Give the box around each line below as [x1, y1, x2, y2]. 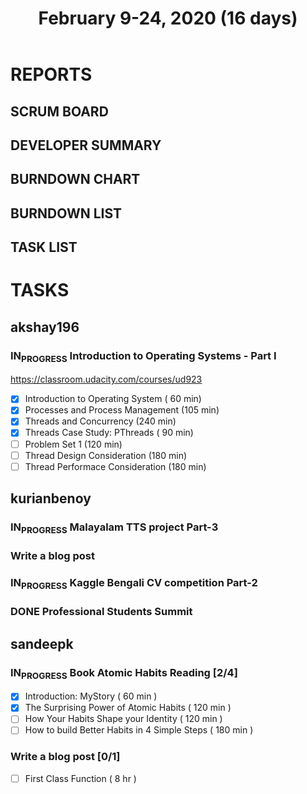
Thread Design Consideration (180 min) [24, 449, 188, 461]
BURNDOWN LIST [10, 205, 123, 222]
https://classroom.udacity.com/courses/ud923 [10, 373, 203, 386]
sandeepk [10, 635, 74, 652]
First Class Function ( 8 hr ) [24, 772, 137, 784]
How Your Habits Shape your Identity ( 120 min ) [24, 713, 223, 725]
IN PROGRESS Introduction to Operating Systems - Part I [10, 348, 277, 364]
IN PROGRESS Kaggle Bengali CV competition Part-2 [10, 576, 258, 592]
